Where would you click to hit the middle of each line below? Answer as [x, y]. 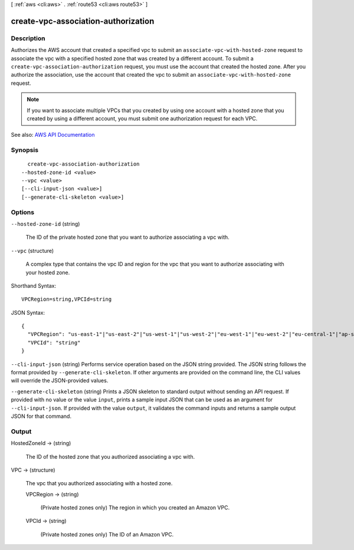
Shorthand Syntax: [33, 285]
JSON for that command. [41, 416]
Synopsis [24, 150]
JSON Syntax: [28, 312]
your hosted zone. [48, 272]
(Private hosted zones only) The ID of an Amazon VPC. [107, 534]
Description [28, 38]
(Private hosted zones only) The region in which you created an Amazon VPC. [135, 508]
